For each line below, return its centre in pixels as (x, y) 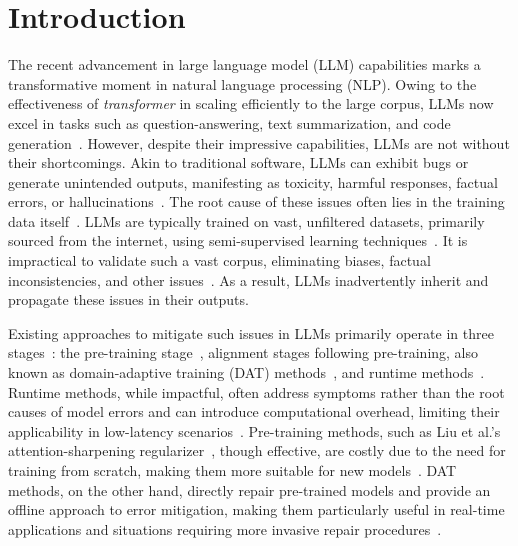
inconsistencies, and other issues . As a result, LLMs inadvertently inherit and (248, 279)
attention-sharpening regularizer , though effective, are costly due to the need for (257, 450)
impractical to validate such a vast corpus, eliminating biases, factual (219, 260)
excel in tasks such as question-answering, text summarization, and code (229, 122)
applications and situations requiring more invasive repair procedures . (225, 528)
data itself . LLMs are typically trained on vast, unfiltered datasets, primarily (246, 220)
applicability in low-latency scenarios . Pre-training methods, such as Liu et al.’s (254, 430)
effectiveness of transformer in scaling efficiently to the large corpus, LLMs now (251, 103)
